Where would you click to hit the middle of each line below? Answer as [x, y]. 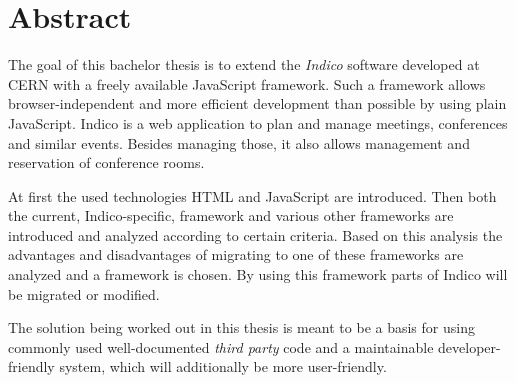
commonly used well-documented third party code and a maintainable [221, 346]
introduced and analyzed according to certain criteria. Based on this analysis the [255, 234]
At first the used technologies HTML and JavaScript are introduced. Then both [252, 195]
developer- [469, 346]
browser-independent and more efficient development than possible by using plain [257, 103]
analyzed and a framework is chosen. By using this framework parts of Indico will [258, 274]
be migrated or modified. [84, 293]
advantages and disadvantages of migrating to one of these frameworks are [236, 254]
